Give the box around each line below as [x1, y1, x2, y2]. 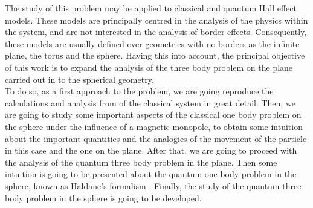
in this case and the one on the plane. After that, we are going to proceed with [5, 144, 297, 157]
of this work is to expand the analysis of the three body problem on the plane [5, 60, 293, 73]
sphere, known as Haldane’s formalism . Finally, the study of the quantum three [5, 179, 302, 192]
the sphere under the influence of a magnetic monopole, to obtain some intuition [5, 120, 303, 132]
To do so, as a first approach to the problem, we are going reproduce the [5, 85, 274, 97]
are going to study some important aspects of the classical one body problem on [5, 108, 302, 121]
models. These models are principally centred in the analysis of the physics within [5, 13, 308, 26]
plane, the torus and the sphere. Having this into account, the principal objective [5, 49, 305, 62]
